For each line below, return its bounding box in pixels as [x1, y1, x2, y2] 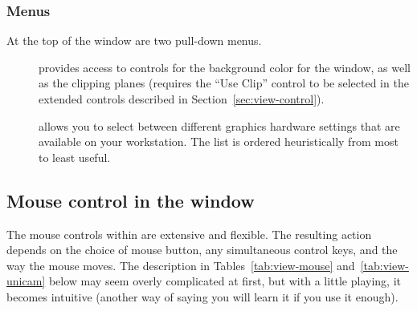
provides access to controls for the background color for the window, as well [39, 59, 411, 75]
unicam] [6, 273, 46, 289]
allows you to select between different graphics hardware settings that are [39, 117, 400, 134]
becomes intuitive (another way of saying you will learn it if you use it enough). [6, 288, 399, 305]
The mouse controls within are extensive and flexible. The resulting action [6, 225, 372, 242]
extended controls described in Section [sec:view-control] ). [39, 91, 325, 107]
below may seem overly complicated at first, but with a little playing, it [48, 273, 401, 289]
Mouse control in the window [6, 188, 255, 212]
